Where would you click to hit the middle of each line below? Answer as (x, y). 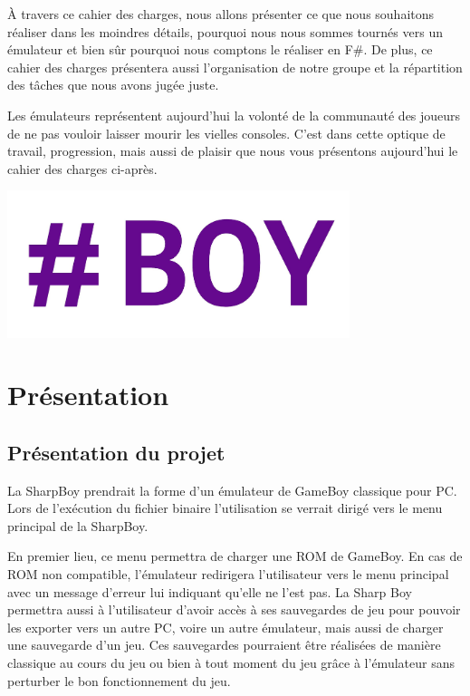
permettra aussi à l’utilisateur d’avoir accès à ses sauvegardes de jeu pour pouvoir (234, 609)
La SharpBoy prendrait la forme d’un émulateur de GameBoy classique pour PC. (232, 490)
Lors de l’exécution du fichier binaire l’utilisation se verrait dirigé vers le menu (225, 508)
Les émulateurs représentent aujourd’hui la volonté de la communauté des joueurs (234, 115)
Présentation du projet (116, 452)
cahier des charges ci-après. (82, 168)
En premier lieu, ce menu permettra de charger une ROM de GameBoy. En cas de (235, 556)
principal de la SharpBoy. (78, 525)
